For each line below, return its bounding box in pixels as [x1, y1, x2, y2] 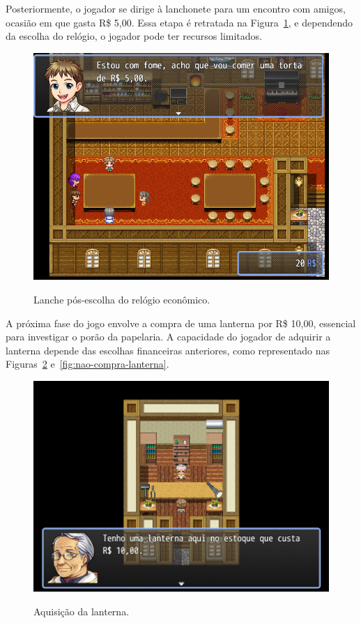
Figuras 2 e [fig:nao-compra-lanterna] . [6, 356, 169, 371]
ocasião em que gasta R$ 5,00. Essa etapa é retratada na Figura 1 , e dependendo [6, 15, 353, 29]
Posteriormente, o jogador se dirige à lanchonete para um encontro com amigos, [6, 1, 346, 15]
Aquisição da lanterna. [33, 603, 130, 618]
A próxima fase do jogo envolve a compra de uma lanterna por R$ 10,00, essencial [6, 315, 356, 330]
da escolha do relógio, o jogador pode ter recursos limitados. [6, 29, 263, 43]
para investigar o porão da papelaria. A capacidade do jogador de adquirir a [6, 329, 331, 344]
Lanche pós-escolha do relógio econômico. [33, 292, 210, 306]
